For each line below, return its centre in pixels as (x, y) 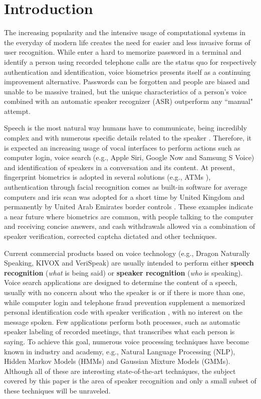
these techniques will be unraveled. (57, 390)
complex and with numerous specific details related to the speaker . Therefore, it (128, 138)
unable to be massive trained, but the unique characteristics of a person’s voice (125, 91)
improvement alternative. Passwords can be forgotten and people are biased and (127, 82)
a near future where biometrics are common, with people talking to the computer (129, 216)
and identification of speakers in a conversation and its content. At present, (119, 167)
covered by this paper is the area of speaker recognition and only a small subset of (130, 381)
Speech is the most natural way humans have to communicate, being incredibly (125, 128)
